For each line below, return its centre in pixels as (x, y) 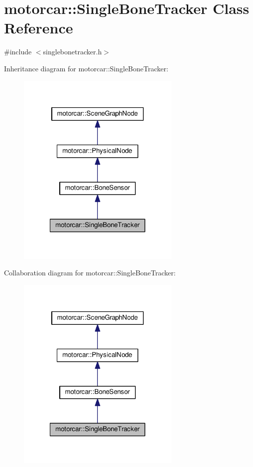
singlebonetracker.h (72, 52)
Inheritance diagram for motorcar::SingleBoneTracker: (86, 68)
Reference (39, 28)
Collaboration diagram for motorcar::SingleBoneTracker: (90, 273)
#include (18, 52)
